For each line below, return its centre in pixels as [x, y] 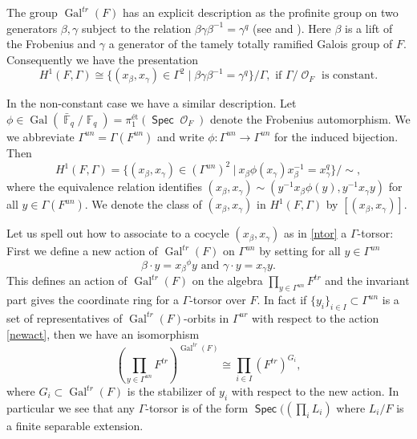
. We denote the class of [143, 204]
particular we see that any [71, 407]
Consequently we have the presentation [102, 59]
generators [32, 28]
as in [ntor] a [315, 233]
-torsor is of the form [197, 407]
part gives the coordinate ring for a [93, 300]
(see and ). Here [292, 28]
